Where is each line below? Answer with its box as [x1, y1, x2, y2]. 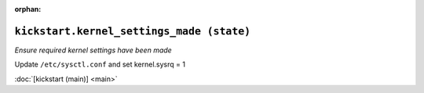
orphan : [14, 5, 42, 13]
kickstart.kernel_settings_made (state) [14, 24, 251, 38]
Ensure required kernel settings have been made [14, 45, 172, 55]
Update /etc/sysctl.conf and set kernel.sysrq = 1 [14, 59, 186, 70]
